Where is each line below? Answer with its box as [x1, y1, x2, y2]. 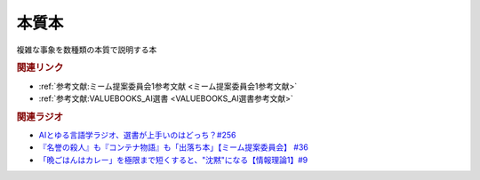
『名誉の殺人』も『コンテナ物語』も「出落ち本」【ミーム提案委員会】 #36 [38, 142, 308, 153]
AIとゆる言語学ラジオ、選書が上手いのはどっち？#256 [38, 129, 236, 141]
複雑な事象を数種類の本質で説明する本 [16, 44, 157, 55]
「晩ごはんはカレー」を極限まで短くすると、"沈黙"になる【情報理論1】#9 [38, 154, 308, 165]
